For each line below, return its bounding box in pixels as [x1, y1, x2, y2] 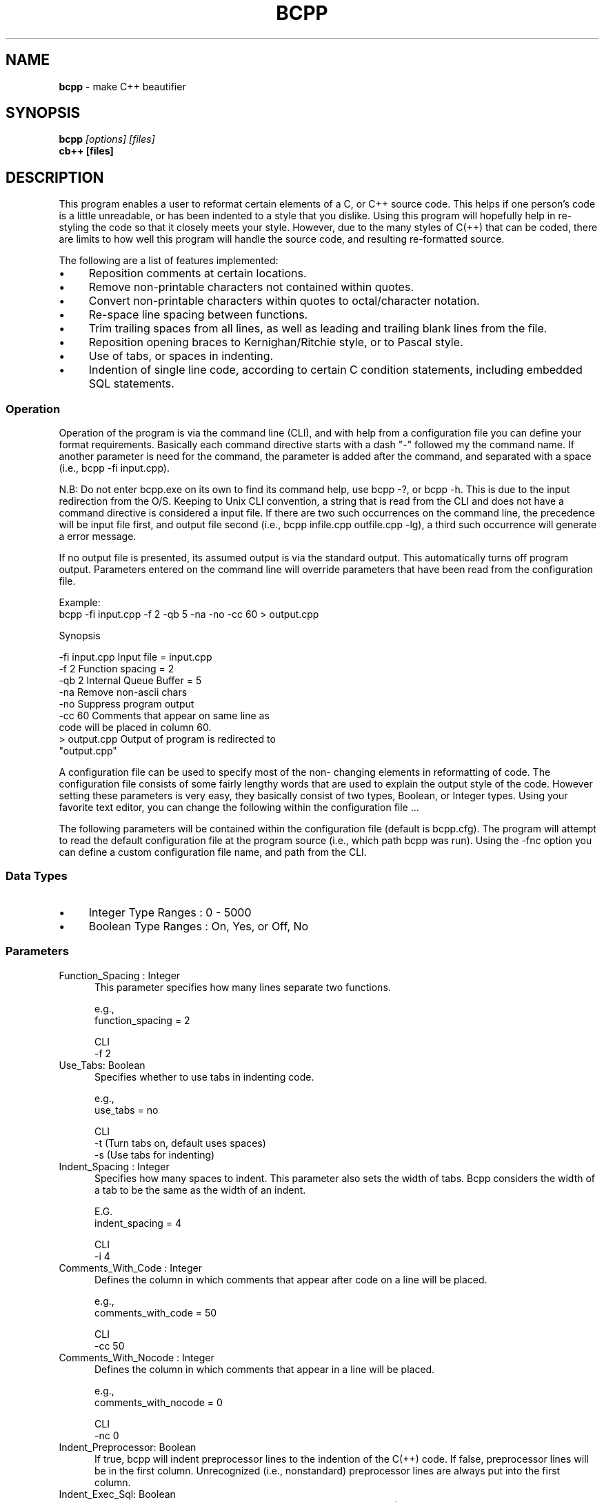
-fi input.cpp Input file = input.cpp [59, 651, 212, 663]
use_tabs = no [94, 1103, 159, 1116]
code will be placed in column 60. [59, 721, 212, 734]
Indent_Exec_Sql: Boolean [59, 1488, 176, 1500]
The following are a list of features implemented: [59, 254, 279, 267]
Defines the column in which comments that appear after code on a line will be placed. [94, 1273, 487, 1285]
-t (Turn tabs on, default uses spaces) [94, 1136, 266, 1149]
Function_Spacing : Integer [59, 969, 181, 981]
